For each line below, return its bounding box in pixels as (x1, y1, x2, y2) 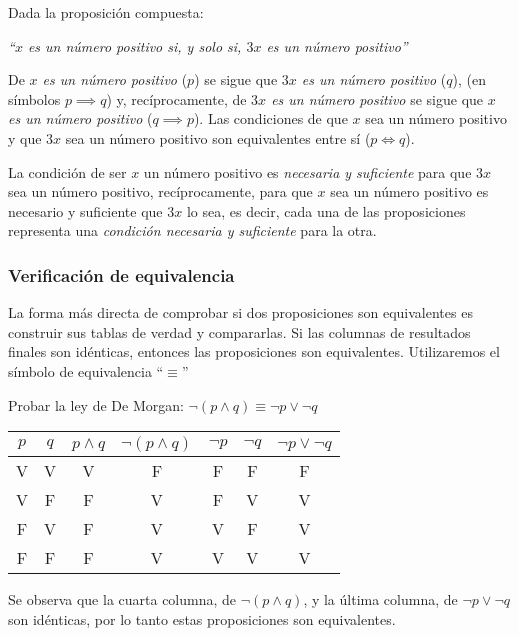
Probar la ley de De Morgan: (8, 394, 184, 415)
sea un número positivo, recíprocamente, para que (8, 181, 313, 202)
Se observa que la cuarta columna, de (8, 589, 237, 610)
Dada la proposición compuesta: (8, 2, 204, 22)
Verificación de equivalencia (8, 262, 235, 287)
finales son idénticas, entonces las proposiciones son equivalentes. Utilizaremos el (8, 341, 500, 362)
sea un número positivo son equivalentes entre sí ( (65, 127, 371, 148)
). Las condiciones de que (193, 108, 348, 129)
